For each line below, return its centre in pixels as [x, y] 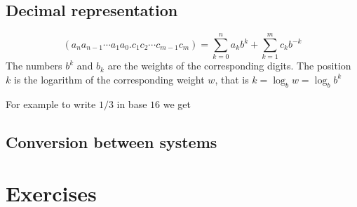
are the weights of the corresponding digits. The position [229, 66]
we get [177, 103]
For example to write [51, 103]
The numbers [34, 66]
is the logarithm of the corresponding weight [109, 79]
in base [132, 103]
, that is [232, 79]
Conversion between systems [112, 141]
